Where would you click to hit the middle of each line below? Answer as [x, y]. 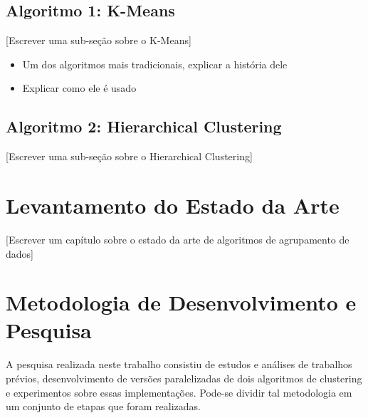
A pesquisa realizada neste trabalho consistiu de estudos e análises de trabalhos [179, 364]
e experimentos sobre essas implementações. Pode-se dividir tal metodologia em [179, 392]
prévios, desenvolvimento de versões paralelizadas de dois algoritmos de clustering [184, 378]
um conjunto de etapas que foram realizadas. [104, 406]
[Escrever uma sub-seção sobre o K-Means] [99, 40]
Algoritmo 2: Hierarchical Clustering [144, 126]
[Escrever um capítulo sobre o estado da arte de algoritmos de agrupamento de [178, 239]
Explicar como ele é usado [79, 88]
